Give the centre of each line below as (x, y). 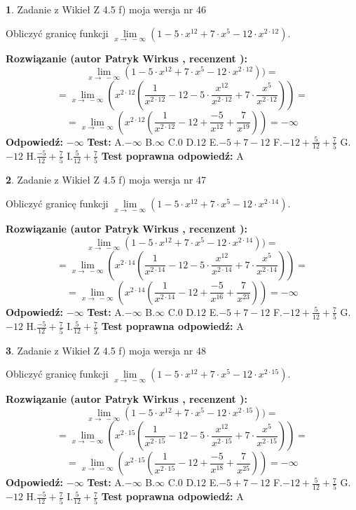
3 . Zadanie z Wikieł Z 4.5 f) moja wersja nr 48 (106, 350)
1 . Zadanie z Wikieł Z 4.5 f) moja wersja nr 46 (106, 9)
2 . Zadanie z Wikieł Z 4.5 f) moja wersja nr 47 (106, 180)
